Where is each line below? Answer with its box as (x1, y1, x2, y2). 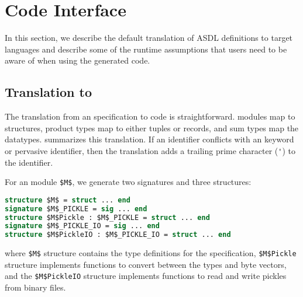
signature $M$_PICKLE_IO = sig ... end (5, 222, 160, 230)
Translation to (5, 83, 92, 101)
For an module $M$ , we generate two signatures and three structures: (5, 176, 252, 188)
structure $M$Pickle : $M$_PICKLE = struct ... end (5, 213, 210, 222)
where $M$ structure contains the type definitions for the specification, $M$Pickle (5, 247, 297, 259)
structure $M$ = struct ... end (5, 195, 130, 204)
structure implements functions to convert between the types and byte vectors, (5, 258, 287, 270)
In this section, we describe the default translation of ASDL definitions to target (5, 32, 293, 44)
